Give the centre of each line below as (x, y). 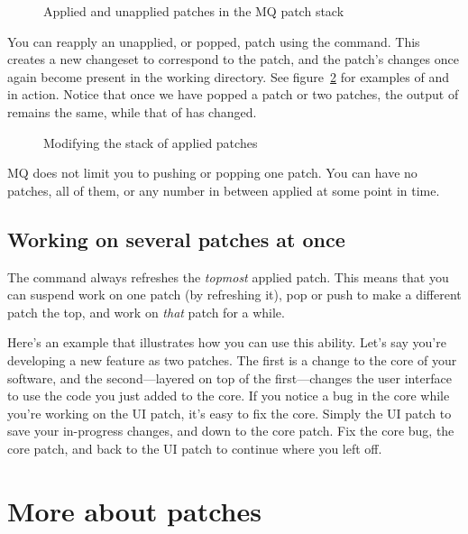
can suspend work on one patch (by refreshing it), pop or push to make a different (234, 295)
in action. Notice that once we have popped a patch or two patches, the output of (233, 94)
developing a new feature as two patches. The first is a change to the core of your (232, 359)
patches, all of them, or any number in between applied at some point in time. (224, 190)
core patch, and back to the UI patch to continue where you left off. (195, 448)
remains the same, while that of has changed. (132, 111)
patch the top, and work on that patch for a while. (146, 312)
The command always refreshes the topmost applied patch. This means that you (228, 276)
